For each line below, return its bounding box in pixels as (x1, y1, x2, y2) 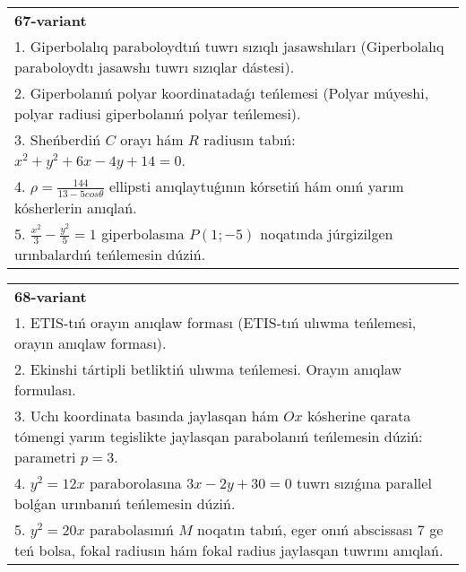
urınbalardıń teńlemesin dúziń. (14, 244, 206, 265)
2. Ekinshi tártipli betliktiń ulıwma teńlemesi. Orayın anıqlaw (14, 359, 402, 380)
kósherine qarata (306, 405, 411, 427)
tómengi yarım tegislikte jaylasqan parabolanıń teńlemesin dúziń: (14, 426, 423, 447)
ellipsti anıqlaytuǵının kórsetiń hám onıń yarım (108, 176, 404, 196)
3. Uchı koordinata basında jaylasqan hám (14, 405, 279, 427)
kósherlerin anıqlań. (14, 196, 137, 218)
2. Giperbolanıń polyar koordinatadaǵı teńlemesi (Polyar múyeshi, (14, 82, 429, 103)
